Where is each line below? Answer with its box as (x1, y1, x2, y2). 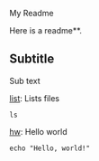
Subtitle (9, 52, 55, 67)
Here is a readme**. (9, 25, 83, 35)
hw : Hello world (9, 126, 67, 137)
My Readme (9, 8, 54, 18)
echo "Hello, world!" (9, 144, 91, 153)
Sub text (9, 75, 40, 86)
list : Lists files (9, 92, 60, 103)
